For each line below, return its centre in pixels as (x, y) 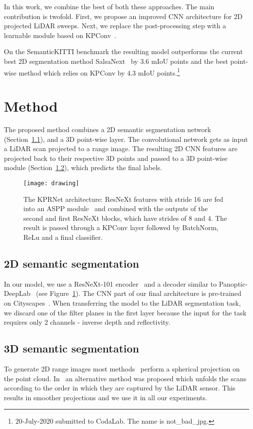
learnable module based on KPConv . (60, 35)
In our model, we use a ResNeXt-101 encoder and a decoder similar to (110, 283)
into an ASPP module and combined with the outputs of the (116, 208)
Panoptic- (233, 283)
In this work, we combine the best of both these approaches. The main (109, 6)
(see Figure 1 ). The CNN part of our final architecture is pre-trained (139, 293)
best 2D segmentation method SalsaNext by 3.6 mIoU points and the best (116, 61)
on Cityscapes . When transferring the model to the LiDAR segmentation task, (122, 302)
